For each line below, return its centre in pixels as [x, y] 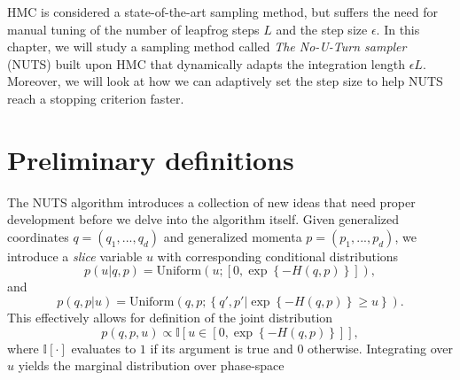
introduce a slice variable [75, 256]
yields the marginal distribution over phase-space [151, 365]
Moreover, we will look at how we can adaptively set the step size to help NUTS [225, 81]
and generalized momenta [233, 236]
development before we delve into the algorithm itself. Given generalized [203, 219]
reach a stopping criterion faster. [96, 98]
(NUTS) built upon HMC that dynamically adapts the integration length [206, 63]
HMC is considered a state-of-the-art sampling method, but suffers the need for [222, 12]
